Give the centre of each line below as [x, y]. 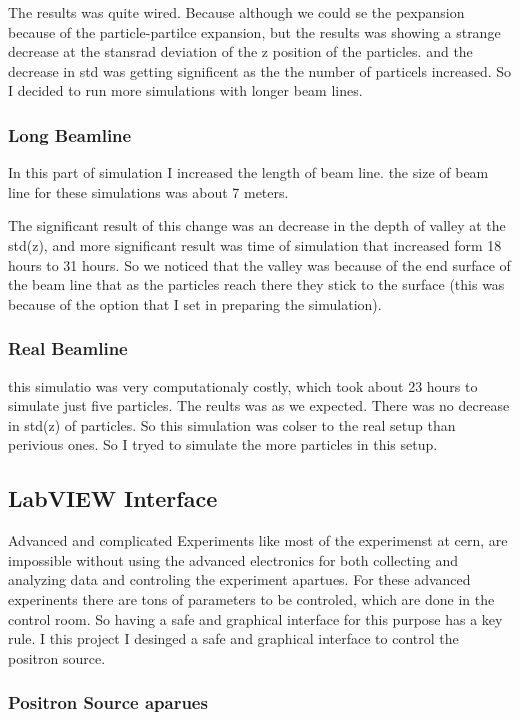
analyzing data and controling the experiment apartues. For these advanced [239, 579]
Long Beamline [70, 134]
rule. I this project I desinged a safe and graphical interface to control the [233, 638]
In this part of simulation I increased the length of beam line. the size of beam [248, 172]
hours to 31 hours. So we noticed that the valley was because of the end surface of [259, 264]
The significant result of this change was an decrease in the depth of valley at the [257, 225]
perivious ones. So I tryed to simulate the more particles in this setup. [223, 444]
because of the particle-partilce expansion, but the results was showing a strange [254, 31]
